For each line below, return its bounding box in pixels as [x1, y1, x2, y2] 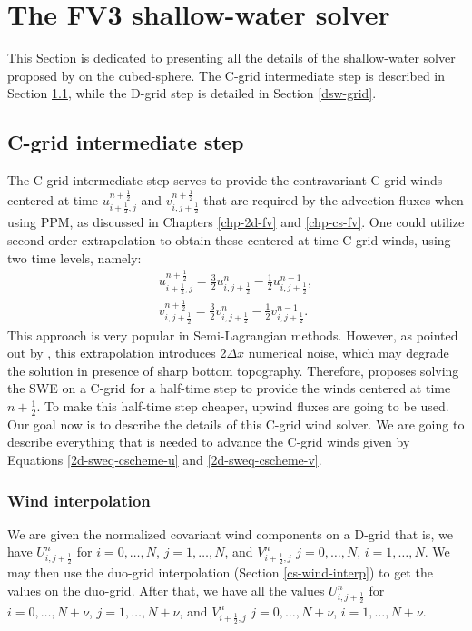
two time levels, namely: [7, 248, 142, 267]
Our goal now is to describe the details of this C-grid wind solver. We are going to [7, 414, 465, 433]
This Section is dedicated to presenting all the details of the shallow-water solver [7, 48, 456, 67]
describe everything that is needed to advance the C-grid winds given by [7, 432, 410, 451]
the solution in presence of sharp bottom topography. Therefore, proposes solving [7, 360, 459, 380]
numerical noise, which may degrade [248, 343, 449, 362]
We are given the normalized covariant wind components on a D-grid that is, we [7, 524, 453, 543]
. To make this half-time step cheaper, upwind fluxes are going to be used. [36, 397, 449, 416]
